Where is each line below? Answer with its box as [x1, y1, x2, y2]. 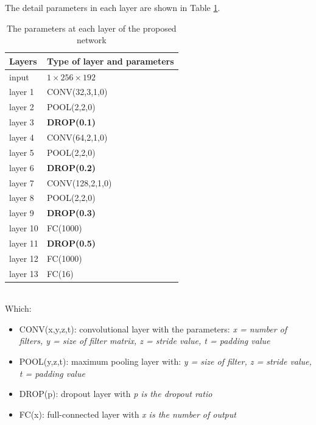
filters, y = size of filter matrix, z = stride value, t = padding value [19, 334, 270, 347]
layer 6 [9, 161, 34, 174]
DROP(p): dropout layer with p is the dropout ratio [19, 387, 212, 400]
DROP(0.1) [46, 116, 96, 128]
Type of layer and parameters [46, 54, 174, 67]
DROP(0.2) [46, 161, 96, 174]
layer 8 [9, 191, 34, 204]
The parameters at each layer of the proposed [6, 21, 177, 34]
